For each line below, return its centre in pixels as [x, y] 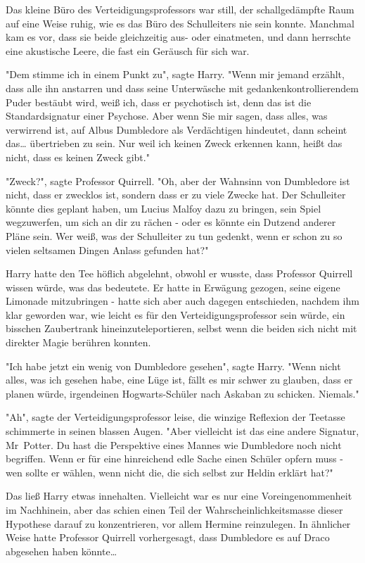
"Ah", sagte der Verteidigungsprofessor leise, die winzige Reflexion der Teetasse [175, 417]
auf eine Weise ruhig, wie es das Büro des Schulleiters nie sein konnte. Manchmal [180, 23]
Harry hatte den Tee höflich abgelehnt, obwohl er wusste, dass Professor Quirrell [179, 273]
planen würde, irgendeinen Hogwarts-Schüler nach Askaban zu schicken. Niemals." [182, 393]
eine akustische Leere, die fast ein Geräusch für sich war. [128, 50]
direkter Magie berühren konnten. [78, 342]
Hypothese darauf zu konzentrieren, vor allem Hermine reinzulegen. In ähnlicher [178, 523]
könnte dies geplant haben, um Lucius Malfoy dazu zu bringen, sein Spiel [164, 208]
